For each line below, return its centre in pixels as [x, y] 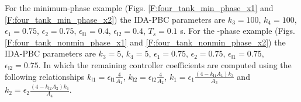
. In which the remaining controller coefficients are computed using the [165, 64]
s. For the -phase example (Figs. [238, 31]
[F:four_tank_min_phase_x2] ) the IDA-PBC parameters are [115, 19]
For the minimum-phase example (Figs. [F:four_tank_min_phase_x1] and [139, 8]
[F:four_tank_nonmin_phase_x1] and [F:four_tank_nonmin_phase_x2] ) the [145, 42]
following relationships [45, 76]
